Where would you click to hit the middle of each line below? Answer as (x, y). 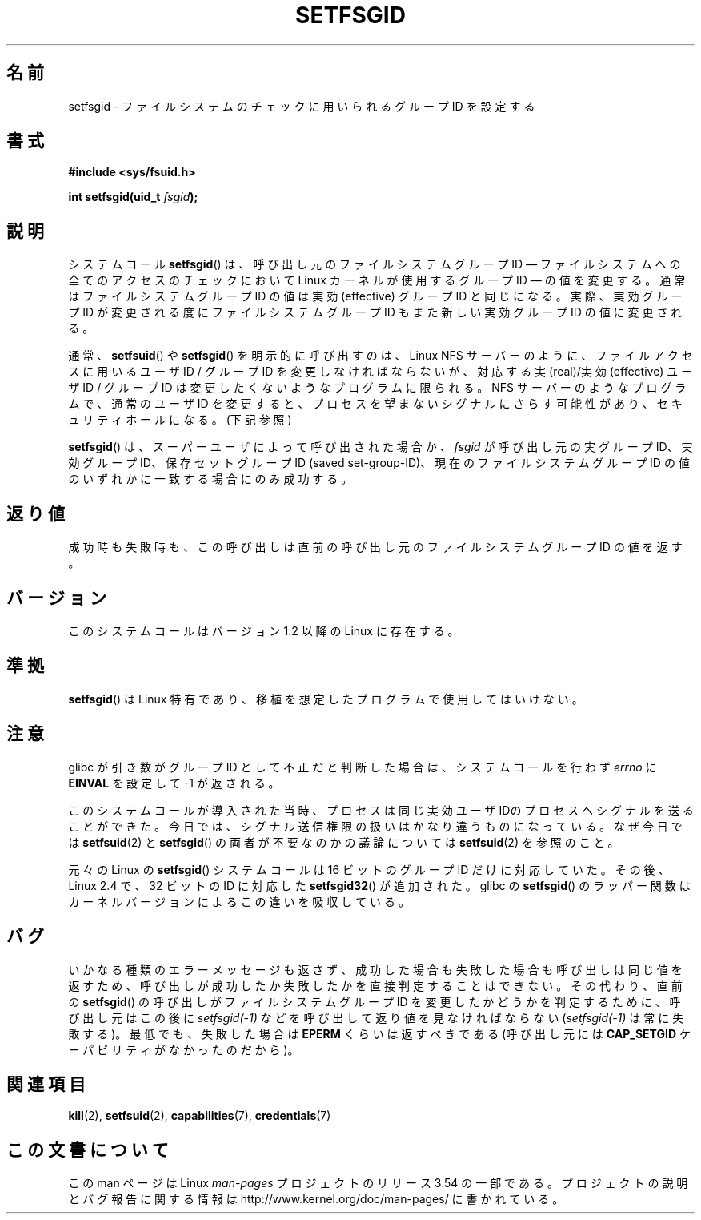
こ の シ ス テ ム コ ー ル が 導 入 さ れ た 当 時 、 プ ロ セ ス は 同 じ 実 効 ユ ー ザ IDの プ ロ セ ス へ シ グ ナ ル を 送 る (381, 810)
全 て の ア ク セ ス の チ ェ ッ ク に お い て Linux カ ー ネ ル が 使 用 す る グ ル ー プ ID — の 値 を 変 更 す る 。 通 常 (377, 280)
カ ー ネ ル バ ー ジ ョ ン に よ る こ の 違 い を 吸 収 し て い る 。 (239, 901)
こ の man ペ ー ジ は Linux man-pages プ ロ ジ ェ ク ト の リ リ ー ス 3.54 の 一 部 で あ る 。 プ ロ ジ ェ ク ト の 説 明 (378, 1183)
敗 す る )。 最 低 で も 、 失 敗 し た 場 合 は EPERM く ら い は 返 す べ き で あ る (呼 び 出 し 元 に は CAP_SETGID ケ (379, 1033)
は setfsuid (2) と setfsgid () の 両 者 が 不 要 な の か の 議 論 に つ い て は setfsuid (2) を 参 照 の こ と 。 (344, 842)
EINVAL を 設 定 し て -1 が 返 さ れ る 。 (174, 783)
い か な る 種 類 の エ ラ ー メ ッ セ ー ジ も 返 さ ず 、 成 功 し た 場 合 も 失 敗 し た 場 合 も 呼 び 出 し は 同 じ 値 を (375, 969)
